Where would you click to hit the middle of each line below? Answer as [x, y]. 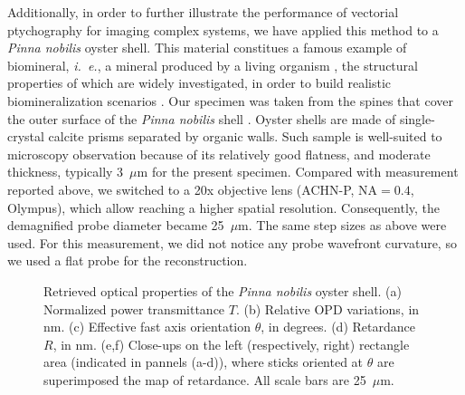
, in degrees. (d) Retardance [338, 327]
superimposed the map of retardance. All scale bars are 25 [205, 379]
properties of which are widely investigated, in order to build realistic [199, 83]
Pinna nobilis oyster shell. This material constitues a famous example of [207, 48]
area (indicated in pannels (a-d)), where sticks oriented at [204, 362]
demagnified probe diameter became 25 [116, 225]
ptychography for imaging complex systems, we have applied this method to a [223, 29]
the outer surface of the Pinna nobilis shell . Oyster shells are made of [202, 118]
